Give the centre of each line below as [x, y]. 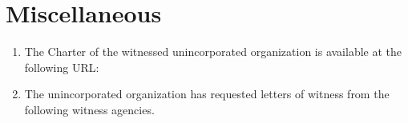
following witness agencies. [89, 109]
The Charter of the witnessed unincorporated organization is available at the [213, 52]
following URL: [62, 67]
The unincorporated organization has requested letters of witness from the [207, 94]
